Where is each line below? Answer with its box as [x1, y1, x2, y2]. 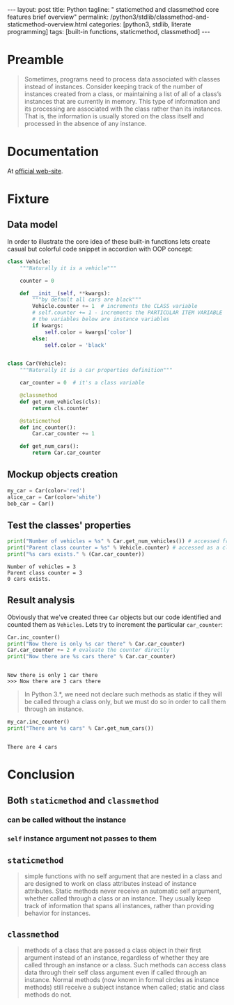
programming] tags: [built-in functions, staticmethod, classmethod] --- [7, 28, 210, 36]
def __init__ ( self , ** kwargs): [19, 290, 111, 297]
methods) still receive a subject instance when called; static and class [24, 983, 225, 991]
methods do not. [24, 990, 72, 999]
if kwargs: [32, 322, 64, 329]
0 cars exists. [7, 575, 52, 582]
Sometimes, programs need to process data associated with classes [24, 75, 221, 83]
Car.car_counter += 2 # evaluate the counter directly [7, 646, 170, 654]
